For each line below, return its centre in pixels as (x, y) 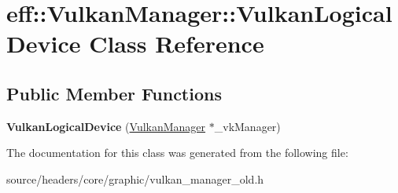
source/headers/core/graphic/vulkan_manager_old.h (135, 178)
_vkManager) (247, 126)
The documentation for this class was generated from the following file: (177, 153)
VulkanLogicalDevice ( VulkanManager (106, 126)
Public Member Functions (114, 93)
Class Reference (177, 44)
